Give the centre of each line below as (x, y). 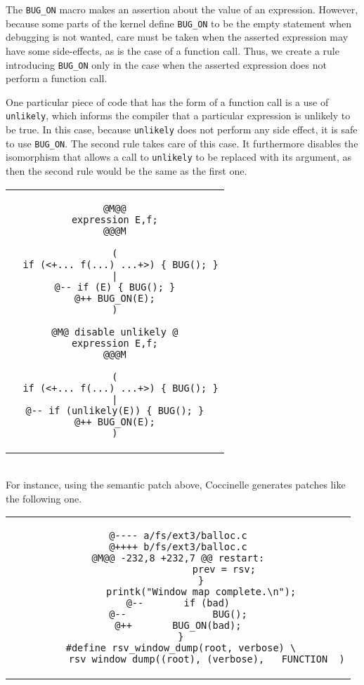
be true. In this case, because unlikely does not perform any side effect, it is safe (182, 129)
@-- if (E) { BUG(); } (115, 287)
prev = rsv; (224, 570)
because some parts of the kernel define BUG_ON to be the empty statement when (179, 23)
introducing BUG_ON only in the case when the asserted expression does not (166, 64)
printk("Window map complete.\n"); (201, 592)
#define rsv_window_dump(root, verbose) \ (181, 648)
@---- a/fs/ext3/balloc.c (178, 536)
